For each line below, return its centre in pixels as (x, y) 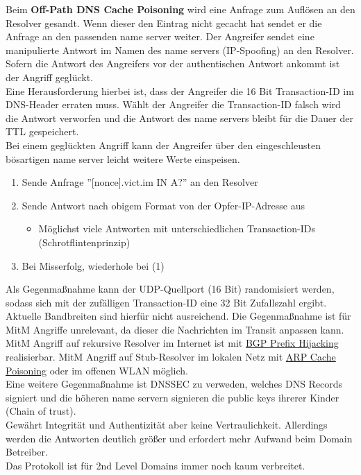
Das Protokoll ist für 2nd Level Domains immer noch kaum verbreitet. (156, 465)
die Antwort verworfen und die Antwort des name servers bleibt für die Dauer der (179, 118)
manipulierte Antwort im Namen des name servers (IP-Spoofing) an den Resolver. (180, 50)
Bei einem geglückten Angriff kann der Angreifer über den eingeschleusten (163, 145)
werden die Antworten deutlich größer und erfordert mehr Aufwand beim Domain (179, 438)
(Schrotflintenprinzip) (84, 242)
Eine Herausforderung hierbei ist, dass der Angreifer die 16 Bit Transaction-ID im (180, 90)
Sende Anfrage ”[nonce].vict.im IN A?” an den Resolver (140, 182)
